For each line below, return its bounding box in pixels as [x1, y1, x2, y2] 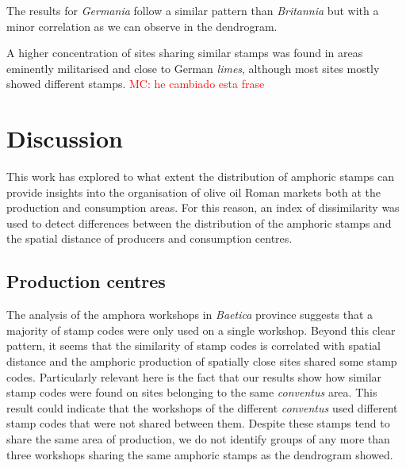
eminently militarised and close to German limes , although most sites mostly [6, 59, 380, 76]
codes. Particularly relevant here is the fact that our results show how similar [6, 368, 382, 385]
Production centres [6, 269, 166, 293]
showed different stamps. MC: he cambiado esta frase [6, 75, 265, 92]
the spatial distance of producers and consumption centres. [6, 230, 293, 247]
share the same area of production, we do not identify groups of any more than [6, 431, 390, 447]
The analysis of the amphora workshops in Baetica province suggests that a [6, 306, 373, 323]
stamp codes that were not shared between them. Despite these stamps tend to [6, 415, 390, 432]
